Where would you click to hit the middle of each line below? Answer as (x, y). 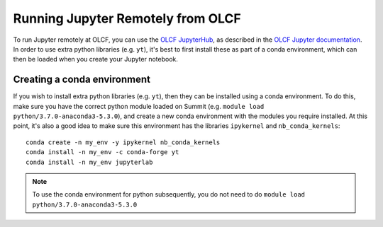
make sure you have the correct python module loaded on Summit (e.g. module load (139, 106)
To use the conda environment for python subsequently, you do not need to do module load (168, 194)
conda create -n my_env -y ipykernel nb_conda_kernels (123, 142)
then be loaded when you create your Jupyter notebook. (96, 59)
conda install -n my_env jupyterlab (89, 162)
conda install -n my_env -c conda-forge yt (102, 152)
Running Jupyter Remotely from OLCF (127, 18)
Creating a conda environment (82, 80)
